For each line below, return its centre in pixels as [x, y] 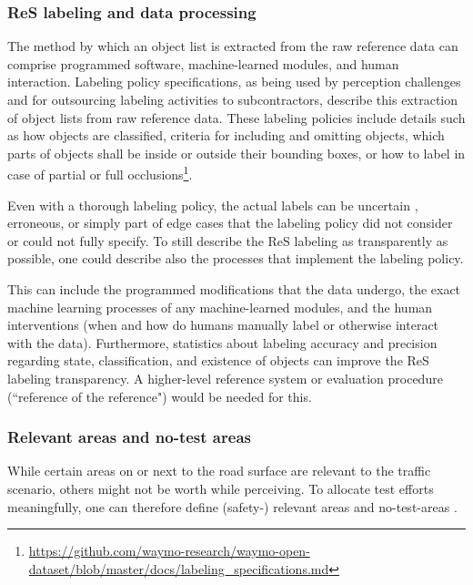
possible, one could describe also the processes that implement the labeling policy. [236, 258]
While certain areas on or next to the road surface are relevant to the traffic [219, 471]
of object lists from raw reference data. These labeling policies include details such [236, 117]
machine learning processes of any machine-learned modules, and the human [220, 307]
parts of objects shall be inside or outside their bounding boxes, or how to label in [236, 153]
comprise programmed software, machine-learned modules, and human [203, 63]
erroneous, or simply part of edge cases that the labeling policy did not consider [230, 223]
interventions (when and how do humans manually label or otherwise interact [223, 325]
